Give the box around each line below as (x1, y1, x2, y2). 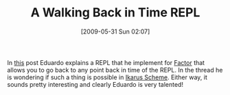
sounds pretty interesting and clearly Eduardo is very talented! (7, 80, 184, 88)
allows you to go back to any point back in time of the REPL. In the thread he (7, 66, 223, 74)
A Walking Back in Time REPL (30, 5, 200, 21)
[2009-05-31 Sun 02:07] (80, 27, 150, 36)
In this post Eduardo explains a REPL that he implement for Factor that (7, 58, 205, 66)
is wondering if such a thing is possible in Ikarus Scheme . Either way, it (7, 73, 208, 81)
